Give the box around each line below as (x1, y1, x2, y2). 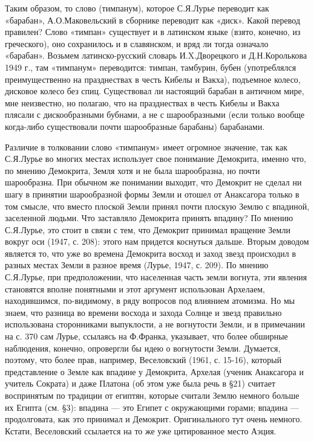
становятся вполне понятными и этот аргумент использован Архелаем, (5, 282, 265, 295)
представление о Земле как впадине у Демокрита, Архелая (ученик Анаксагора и (5, 365, 304, 378)
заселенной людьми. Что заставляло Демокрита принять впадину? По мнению (5, 211, 293, 224)
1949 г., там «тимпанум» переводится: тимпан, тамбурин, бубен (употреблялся (5, 60, 296, 73)
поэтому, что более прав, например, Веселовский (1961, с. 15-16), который (5, 353, 282, 366)
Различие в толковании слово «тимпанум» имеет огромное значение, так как (5, 140, 287, 153)
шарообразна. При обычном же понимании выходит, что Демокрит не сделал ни (5, 176, 302, 188)
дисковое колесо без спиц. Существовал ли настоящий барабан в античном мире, (5, 85, 304, 97)
